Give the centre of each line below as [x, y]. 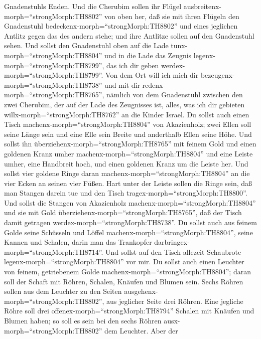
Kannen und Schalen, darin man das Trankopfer [78, 242]
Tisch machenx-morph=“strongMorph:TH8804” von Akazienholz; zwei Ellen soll [128, 124]
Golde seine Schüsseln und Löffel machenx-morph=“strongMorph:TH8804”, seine [128, 232]
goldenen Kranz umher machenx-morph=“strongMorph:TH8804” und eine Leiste [128, 153]
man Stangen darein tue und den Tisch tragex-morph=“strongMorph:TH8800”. [126, 193]
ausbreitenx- [203, 6]
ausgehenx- [141, 291]
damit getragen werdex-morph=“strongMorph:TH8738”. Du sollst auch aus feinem [130, 222]
